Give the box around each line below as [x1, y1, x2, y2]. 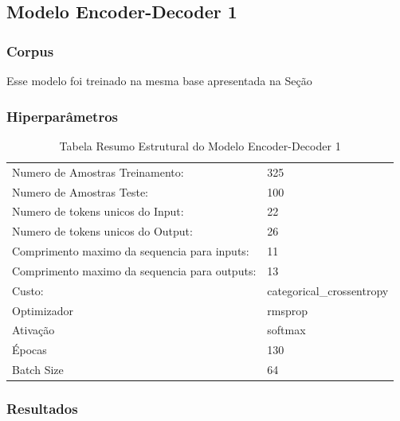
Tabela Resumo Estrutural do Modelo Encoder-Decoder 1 [59, 137, 341, 154]
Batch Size [12, 361, 64, 378]
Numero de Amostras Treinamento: [12, 163, 184, 180]
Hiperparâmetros [6, 106, 118, 126]
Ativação [12, 322, 55, 338]
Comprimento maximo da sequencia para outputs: [12, 262, 257, 279]
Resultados [6, 399, 78, 419]
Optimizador [12, 302, 74, 318]
